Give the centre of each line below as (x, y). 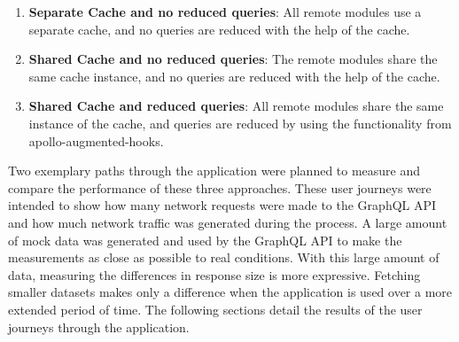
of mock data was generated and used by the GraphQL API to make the (205, 240)
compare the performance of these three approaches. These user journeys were (220, 187)
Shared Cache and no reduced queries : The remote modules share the (233, 59)
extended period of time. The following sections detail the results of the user (215, 309)
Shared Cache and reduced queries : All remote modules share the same (236, 106)
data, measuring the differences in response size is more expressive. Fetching (214, 274)
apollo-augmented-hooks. (96, 140)
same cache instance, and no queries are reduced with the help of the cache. (234, 76)
